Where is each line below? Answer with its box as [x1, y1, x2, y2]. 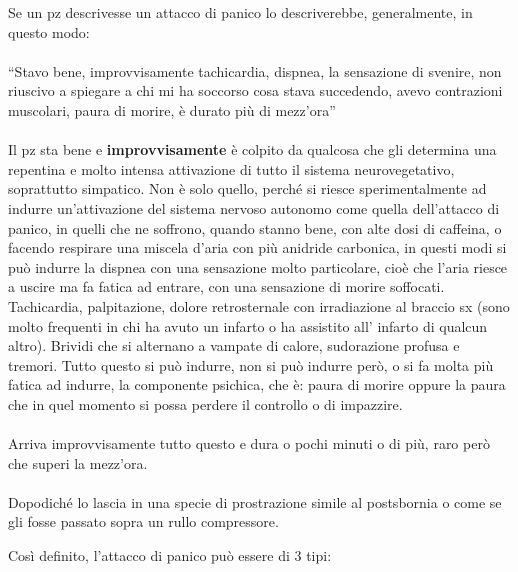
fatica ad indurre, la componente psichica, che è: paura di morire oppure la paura [8, 374, 506, 395]
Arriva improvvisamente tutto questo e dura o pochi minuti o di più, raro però [8, 433, 490, 454]
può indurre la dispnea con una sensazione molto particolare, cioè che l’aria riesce [8, 256, 508, 277]
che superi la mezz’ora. [8, 452, 148, 473]
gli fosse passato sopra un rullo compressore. [8, 511, 279, 532]
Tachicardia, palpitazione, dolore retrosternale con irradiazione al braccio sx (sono [8, 295, 510, 316]
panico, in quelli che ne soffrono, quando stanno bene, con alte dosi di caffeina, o [8, 217, 502, 238]
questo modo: [8, 21, 90, 42]
